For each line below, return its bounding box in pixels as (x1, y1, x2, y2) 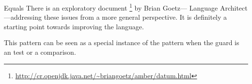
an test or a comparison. (4, 47, 76, 57)
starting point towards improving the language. (4, 21, 144, 31)
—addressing (4, 12, 42, 22)
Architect (220, 2, 248, 12)
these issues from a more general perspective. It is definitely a (44, 12, 227, 22)
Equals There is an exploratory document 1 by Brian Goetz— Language (4, 1, 218, 12)
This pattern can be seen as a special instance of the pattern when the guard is (4, 37, 239, 48)
